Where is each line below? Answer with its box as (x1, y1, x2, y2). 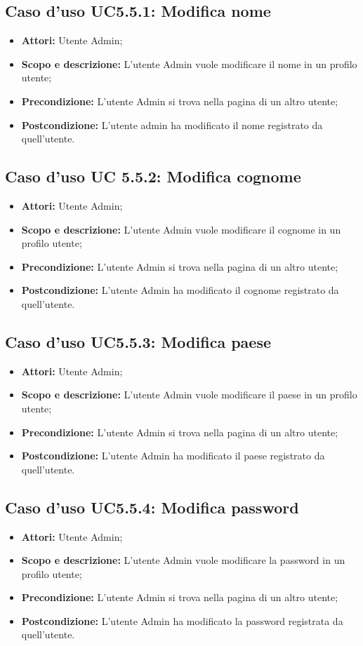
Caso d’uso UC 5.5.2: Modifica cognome (5, 166, 301, 187)
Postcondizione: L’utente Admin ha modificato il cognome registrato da (21, 283, 339, 297)
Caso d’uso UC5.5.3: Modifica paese (5, 330, 271, 352)
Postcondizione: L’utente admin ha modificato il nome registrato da (21, 117, 323, 132)
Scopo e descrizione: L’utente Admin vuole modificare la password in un (21, 553, 345, 567)
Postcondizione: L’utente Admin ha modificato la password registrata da (21, 613, 343, 628)
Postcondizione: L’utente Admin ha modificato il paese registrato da (21, 448, 325, 463)
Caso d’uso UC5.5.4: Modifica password (5, 496, 299, 518)
